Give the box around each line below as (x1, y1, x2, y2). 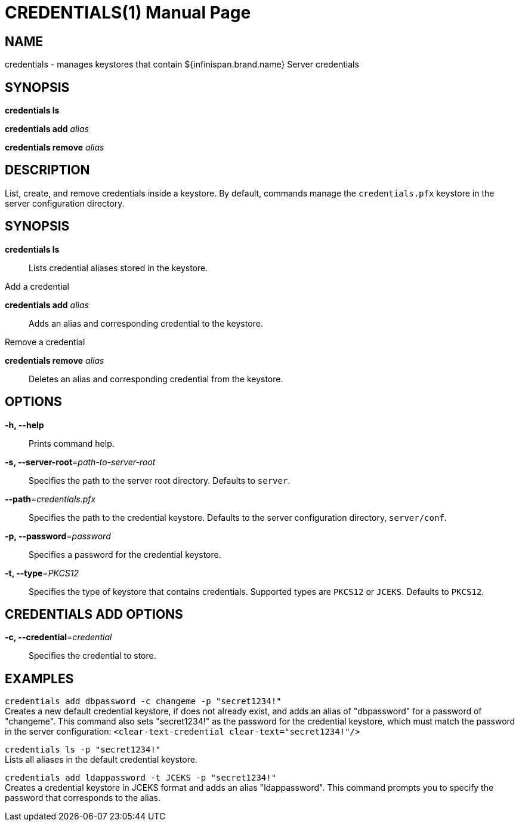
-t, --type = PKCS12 (5, 567, 79, 578)
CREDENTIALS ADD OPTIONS (5, 606, 183, 622)
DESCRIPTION (5, 162, 90, 178)
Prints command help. (29, 438, 115, 449)
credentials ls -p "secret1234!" (5, 745, 161, 755)
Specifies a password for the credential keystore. (29, 549, 221, 560)
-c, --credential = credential (5, 632, 112, 643)
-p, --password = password (5, 530, 111, 541)
